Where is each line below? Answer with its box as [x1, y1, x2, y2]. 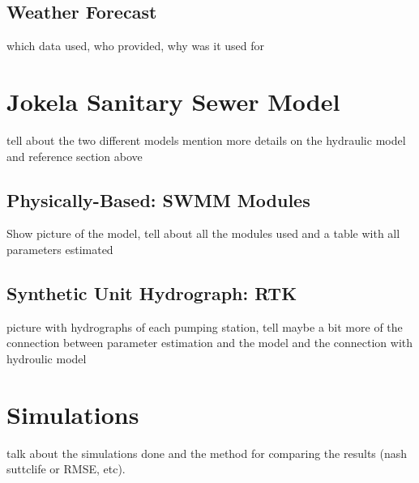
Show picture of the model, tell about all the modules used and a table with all [6, 225, 400, 242]
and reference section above [6, 147, 143, 164]
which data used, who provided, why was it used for [6, 37, 265, 54]
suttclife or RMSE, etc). [6, 460, 126, 477]
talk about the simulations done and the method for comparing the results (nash [6, 444, 408, 461]
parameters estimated [6, 240, 113, 257]
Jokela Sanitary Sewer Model [6, 84, 340, 117]
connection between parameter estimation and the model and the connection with [6, 334, 413, 351]
